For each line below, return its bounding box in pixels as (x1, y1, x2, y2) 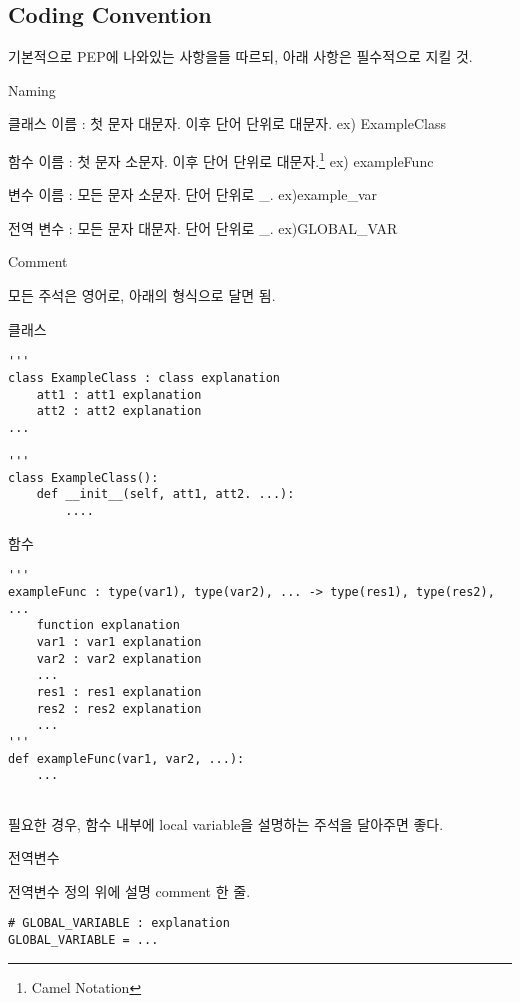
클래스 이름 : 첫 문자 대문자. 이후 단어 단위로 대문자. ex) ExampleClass (8, 113, 447, 134)
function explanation (36, 618, 180, 633)
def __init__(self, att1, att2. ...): (36, 487, 295, 502)
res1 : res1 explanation (36, 684, 202, 699)
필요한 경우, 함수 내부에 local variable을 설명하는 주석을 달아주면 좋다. (8, 813, 444, 834)
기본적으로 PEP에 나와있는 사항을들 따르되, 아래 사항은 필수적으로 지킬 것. (8, 46, 473, 67)
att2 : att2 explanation (36, 404, 202, 419)
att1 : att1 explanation (36, 387, 202, 402)
